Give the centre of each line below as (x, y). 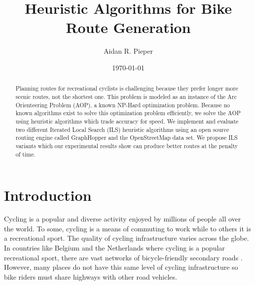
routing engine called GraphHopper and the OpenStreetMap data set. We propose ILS (127, 138)
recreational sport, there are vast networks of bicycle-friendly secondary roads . (123, 257)
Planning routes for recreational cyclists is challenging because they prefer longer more (127, 88)
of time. (25, 154)
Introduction (48, 195)
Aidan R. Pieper (128, 51)
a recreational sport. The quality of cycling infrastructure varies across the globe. (127, 238)
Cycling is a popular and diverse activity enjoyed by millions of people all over (123, 219)
